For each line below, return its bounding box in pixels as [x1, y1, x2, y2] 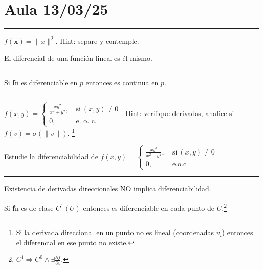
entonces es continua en [85, 77, 159, 88]
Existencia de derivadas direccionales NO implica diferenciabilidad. [4, 183, 211, 194]
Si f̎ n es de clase [4, 202, 54, 213]
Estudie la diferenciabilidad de [4, 151, 98, 161]
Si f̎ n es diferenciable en [4, 77, 78, 88]
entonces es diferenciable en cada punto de [83, 202, 215, 213]
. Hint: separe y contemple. [55, 35, 139, 46]
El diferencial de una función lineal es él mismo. [4, 52, 152, 63]
